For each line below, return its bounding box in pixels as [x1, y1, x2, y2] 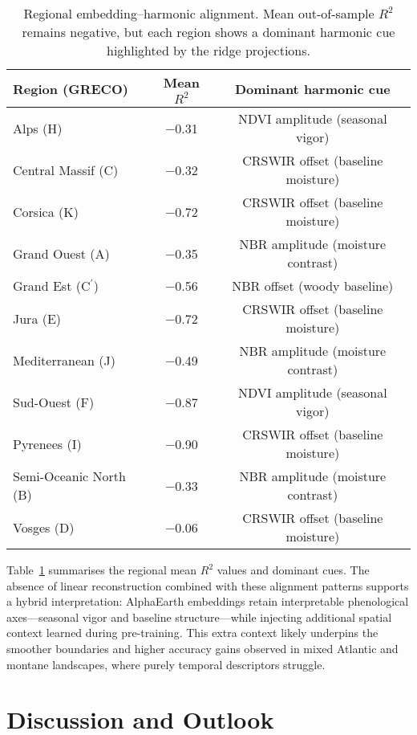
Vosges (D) [13, 517, 75, 537]
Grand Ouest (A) [13, 243, 110, 263]
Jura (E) [13, 308, 62, 328]
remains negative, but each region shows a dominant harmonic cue [22, 22, 395, 41]
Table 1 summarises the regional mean [6, 561, 197, 578]
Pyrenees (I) [13, 434, 82, 453]
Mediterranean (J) [13, 350, 115, 370]
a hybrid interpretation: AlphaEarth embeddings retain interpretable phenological [6, 593, 409, 610]
